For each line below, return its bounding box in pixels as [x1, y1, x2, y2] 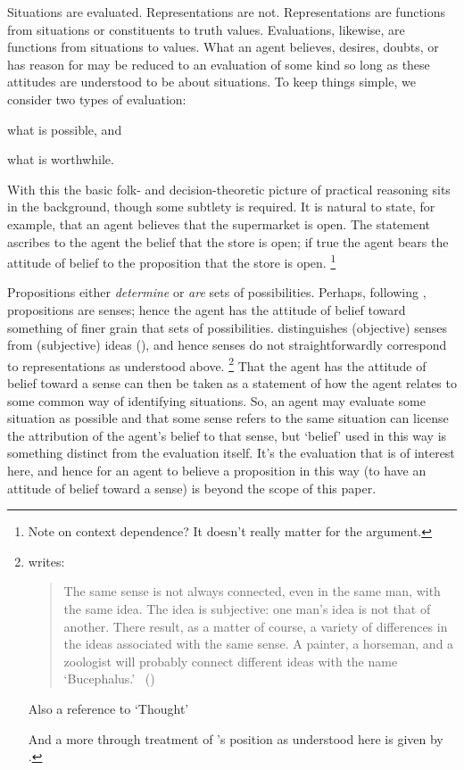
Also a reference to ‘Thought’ [28, 699, 189, 717]
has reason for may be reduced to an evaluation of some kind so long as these [7, 54, 430, 73]
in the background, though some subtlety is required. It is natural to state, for [7, 197, 435, 216]
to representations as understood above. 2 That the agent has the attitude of [7, 353, 427, 375]
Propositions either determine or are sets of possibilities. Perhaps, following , [7, 283, 427, 302]
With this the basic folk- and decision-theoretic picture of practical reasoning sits [7, 179, 451, 198]
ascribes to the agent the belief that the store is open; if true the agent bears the [7, 232, 449, 251]
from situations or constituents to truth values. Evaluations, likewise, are [7, 20, 405, 38]
